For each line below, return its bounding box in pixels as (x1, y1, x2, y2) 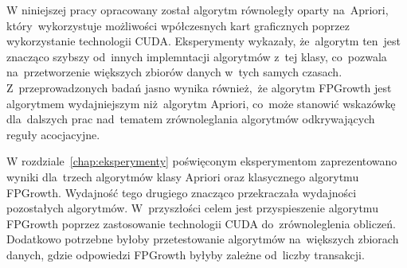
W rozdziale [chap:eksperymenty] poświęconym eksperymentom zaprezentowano (6, 153, 397, 169)
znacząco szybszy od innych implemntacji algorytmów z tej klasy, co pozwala (6, 48, 387, 64)
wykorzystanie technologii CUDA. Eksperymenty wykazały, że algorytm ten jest (6, 33, 401, 49)
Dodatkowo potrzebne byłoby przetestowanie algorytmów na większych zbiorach (6, 231, 399, 247)
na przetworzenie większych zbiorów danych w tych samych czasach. (6, 64, 342, 80)
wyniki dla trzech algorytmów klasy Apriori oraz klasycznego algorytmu (6, 168, 359, 184)
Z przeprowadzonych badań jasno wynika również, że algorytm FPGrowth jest (6, 79, 392, 95)
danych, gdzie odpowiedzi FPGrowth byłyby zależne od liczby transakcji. (6, 246, 365, 262)
